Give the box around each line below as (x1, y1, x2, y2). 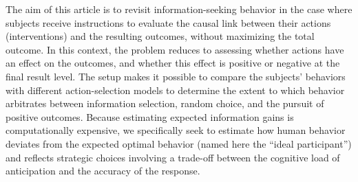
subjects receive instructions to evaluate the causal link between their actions (6, 15, 331, 30)
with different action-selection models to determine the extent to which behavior (6, 82, 345, 97)
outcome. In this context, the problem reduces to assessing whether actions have (6, 42, 344, 56)
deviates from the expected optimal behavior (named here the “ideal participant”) (6, 136, 352, 150)
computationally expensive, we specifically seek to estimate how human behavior (6, 123, 346, 137)
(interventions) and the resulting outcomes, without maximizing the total (6, 29, 315, 43)
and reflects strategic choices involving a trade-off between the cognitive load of (6, 150, 340, 164)
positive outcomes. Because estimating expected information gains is (6, 109, 294, 124)
